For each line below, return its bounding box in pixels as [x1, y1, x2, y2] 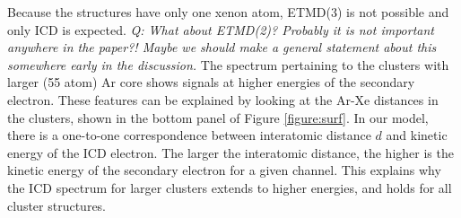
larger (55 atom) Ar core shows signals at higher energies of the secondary [7, 73, 415, 92]
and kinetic [386, 126, 448, 144]
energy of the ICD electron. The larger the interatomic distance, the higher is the [7, 143, 454, 161]
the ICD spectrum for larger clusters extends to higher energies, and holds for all [7, 178, 452, 196]
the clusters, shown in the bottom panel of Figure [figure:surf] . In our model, [7, 108, 429, 126]
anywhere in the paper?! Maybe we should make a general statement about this [7, 38, 437, 57]
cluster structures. [7, 196, 107, 214]
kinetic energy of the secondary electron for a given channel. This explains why [7, 161, 441, 179]
